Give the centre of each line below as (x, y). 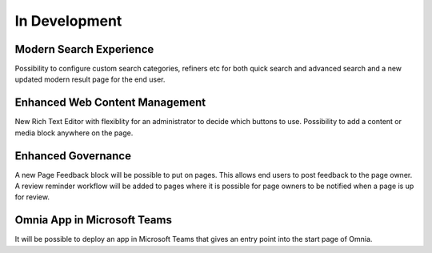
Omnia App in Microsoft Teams (93, 220)
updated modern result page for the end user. (90, 79)
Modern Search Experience (84, 49)
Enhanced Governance (73, 156)
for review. (32, 197)
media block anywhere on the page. (74, 133)
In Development (68, 21)
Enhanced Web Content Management (110, 103)
